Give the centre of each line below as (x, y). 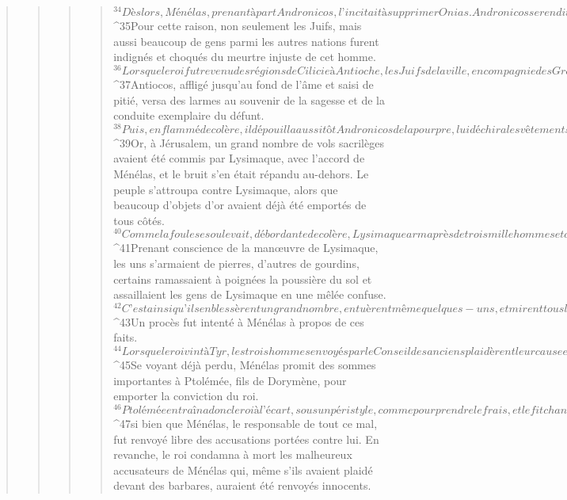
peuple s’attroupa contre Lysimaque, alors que (226, 189)
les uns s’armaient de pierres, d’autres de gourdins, (236, 263)
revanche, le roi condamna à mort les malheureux (233, 454)
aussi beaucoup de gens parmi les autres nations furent (246, 41)
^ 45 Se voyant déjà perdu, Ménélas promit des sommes (245, 365)
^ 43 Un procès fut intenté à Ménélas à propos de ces (239, 321)
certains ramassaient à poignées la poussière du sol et (243, 279)
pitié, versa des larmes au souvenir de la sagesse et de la (249, 99)
